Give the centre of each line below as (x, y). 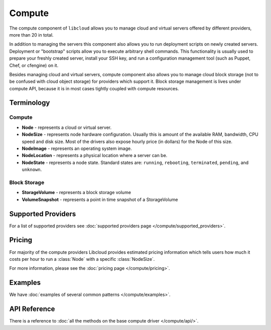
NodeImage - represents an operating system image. (77, 148)
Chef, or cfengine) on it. (34, 65)
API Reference (32, 309)
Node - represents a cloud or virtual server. (67, 127)
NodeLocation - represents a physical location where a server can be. (95, 155)
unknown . (32, 170)
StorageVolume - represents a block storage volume (77, 193)
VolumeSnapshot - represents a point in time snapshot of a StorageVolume (100, 199)
